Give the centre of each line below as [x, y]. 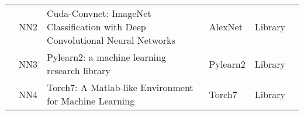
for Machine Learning [91, 101]
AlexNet [226, 27]
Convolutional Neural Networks [111, 40]
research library [79, 70]
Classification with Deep [96, 27]
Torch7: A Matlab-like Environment [120, 87]
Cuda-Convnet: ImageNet [99, 13]
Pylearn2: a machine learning [106, 57]
